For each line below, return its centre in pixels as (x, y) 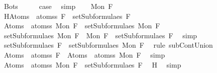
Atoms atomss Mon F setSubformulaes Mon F (82, 26)
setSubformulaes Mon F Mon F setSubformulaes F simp (100, 35)
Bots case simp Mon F (58, 6)
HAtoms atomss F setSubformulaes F (67, 16)
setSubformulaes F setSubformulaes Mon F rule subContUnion (108, 45)
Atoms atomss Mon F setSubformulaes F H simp (92, 64)
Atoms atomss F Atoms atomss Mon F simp (84, 54)
